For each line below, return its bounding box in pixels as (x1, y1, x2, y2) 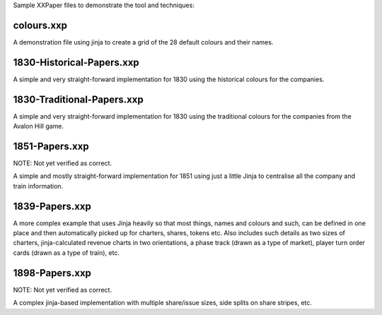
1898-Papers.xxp (13, 267, 92, 279)
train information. (13, 182, 64, 190)
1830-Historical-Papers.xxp (13, 57, 139, 69)
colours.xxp (13, 19, 67, 31)
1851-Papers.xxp (13, 140, 89, 152)
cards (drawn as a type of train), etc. (13, 248, 120, 257)
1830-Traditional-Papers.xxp (13, 93, 144, 105)
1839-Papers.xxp (13, 200, 91, 212)
